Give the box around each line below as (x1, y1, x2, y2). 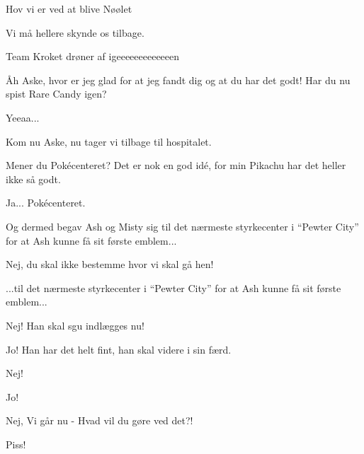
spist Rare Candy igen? (6, 86, 107, 101)
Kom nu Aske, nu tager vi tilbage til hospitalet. (6, 134, 212, 149)
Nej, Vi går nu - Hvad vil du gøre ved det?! (6, 413, 193, 428)
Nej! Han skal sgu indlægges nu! (6, 318, 144, 332)
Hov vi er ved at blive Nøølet (6, 1, 132, 16)
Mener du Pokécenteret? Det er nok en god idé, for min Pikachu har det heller (6, 158, 346, 173)
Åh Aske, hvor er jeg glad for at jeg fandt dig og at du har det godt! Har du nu (6, 72, 351, 87)
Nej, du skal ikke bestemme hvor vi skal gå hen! (6, 257, 214, 272)
